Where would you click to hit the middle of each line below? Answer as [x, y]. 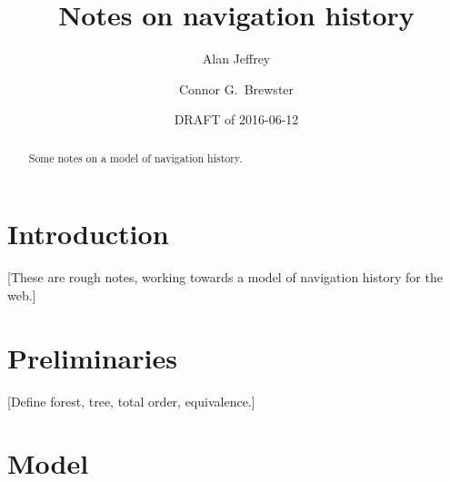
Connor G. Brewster [236, 88]
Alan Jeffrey [236, 59]
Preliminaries [92, 357]
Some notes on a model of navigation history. [135, 157]
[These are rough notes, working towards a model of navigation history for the [225, 277]
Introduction [88, 234]
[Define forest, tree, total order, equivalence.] [131, 401]
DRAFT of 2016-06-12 [236, 119]
